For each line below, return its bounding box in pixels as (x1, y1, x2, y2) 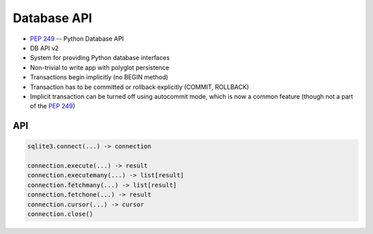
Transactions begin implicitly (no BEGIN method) (30, 73, 169, 81)
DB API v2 (30, 43, 59, 52)
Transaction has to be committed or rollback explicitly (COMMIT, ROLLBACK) (30, 83, 249, 91)
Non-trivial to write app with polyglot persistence (30, 63, 169, 72)
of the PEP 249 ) (30, 102, 75, 110)
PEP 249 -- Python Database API (30, 35, 124, 43)
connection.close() (27, 211, 93, 218)
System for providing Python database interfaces (30, 54, 170, 62)
